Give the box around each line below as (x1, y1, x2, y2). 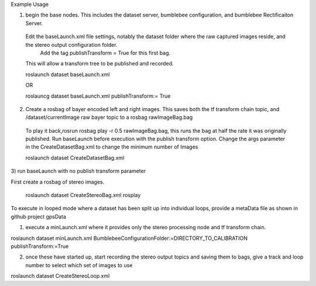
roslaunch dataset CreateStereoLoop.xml (11, 273, 110, 280)
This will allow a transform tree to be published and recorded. (25, 60, 174, 67)
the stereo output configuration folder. (25, 41, 118, 48)
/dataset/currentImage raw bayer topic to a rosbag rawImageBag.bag (25, 114, 193, 121)
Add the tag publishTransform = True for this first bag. (40, 49, 171, 56)
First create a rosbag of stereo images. (11, 178, 105, 185)
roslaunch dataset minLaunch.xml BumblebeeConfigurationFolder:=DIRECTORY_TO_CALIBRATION (11, 235, 248, 242)
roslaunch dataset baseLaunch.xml (25, 71, 110, 78)
